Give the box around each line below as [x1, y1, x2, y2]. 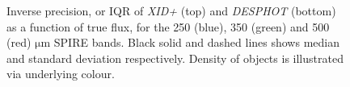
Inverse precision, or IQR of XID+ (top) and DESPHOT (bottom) [6, 2, 336, 19]
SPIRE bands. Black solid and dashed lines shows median [53, 34, 339, 51]
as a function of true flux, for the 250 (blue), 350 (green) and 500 [6, 18, 330, 35]
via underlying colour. [6, 65, 115, 82]
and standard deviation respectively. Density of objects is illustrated [6, 49, 344, 66]
